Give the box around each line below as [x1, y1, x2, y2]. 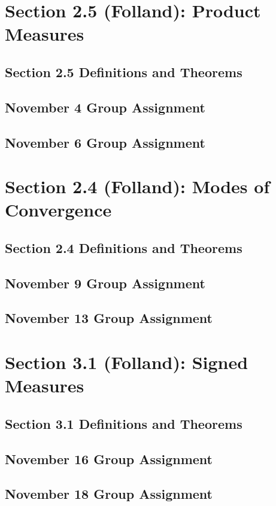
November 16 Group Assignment [5, 449, 213, 468]
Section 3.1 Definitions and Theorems [5, 414, 242, 432]
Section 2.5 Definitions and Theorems [5, 62, 242, 81]
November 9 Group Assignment [5, 273, 205, 292]
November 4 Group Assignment [5, 97, 205, 116]
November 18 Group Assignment [5, 484, 213, 503]
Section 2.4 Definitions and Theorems [5, 238, 242, 257]
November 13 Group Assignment [5, 309, 213, 327]
